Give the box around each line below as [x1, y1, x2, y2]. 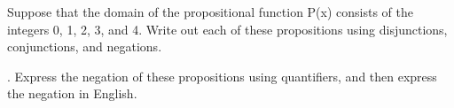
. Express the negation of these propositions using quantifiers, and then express [7, 66, 437, 85]
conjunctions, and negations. [7, 37, 162, 56]
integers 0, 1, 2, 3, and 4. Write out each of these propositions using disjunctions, [7, 19, 448, 38]
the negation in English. [7, 84, 137, 103]
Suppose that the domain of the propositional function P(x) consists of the [7, 3, 414, 20]
